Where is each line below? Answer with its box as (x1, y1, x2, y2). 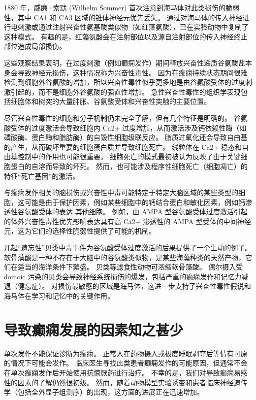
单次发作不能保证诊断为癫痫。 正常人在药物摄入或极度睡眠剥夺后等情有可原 (4, 348, 248, 358)
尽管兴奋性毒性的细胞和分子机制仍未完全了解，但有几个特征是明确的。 (4, 112, 231, 123)
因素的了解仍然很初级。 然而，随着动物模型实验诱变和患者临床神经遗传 (17, 377, 248, 387)
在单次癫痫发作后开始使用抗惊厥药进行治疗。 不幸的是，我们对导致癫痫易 (4, 367, 241, 377)
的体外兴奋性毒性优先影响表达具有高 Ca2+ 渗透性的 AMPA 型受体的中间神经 (4, 216, 251, 226)
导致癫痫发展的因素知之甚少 (4, 319, 184, 339)
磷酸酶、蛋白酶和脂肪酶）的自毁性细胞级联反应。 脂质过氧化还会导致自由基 (4, 132, 248, 142)
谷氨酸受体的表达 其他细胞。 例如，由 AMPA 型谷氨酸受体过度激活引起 (17, 206, 248, 217)
